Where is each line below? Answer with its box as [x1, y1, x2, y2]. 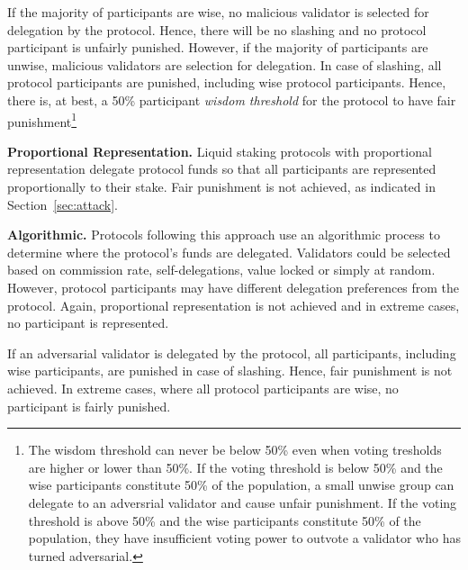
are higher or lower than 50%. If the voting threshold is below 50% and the [28, 457, 443, 476]
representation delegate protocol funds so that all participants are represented [7, 159, 436, 178]
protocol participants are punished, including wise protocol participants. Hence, [7, 73, 446, 92]
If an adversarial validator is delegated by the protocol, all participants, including [7, 343, 456, 362]
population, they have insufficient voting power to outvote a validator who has [28, 529, 461, 547]
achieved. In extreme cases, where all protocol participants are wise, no [7, 378, 399, 397]
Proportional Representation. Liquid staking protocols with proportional [7, 141, 432, 160]
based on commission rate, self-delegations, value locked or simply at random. [7, 260, 436, 279]
